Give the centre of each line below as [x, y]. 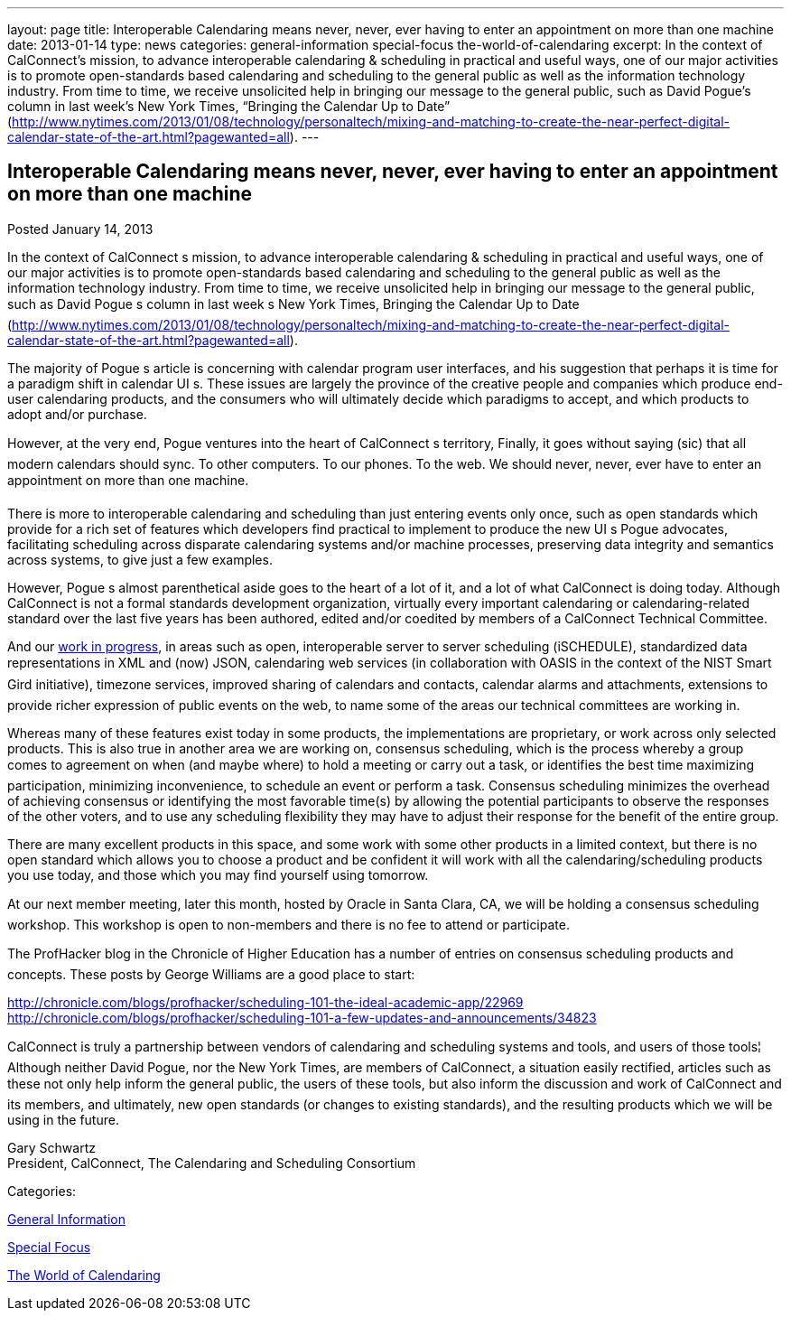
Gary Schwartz [51, 1147]
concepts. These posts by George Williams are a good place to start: [211, 974]
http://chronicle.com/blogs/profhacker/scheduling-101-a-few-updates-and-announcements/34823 [302, 1017]
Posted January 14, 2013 [80, 229]
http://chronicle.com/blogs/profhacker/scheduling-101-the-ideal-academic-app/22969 [265, 1002]
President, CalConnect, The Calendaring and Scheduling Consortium [212, 1163]
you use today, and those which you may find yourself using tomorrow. [218, 874]
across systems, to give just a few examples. [140, 559]
